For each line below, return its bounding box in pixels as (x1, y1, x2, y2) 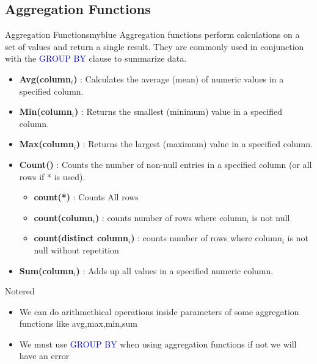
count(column (34, 211, 93, 224)
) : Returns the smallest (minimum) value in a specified (74, 105, 282, 118)
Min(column (19, 105, 72, 118)
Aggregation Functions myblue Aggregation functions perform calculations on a (5, 28, 300, 41)
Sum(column (19, 264, 74, 277)
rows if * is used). (19, 170, 86, 183)
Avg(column (19, 72, 71, 85)
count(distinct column (34, 231, 128, 244)
